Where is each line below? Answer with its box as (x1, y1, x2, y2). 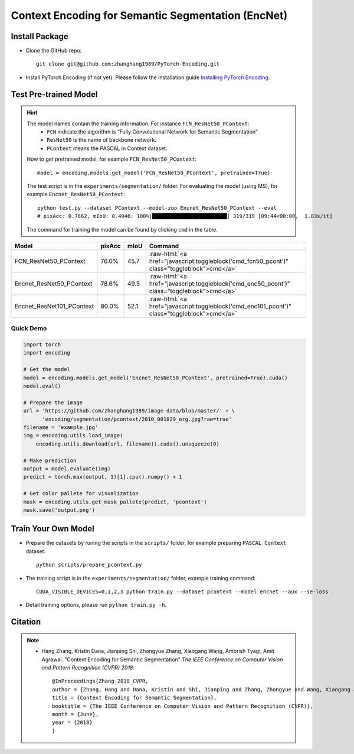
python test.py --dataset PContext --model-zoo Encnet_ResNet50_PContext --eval (37, 204, 277, 211)
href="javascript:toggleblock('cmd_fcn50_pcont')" (149, 257, 289, 265)
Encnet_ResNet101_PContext (14, 302, 94, 310)
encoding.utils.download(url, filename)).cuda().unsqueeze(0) (35, 440, 219, 447)
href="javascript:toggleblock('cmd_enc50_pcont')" (149, 279, 290, 288)
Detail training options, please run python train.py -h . (25, 602, 167, 609)
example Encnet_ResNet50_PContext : (27, 191, 126, 198)
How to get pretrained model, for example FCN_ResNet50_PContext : (27, 155, 197, 162)
